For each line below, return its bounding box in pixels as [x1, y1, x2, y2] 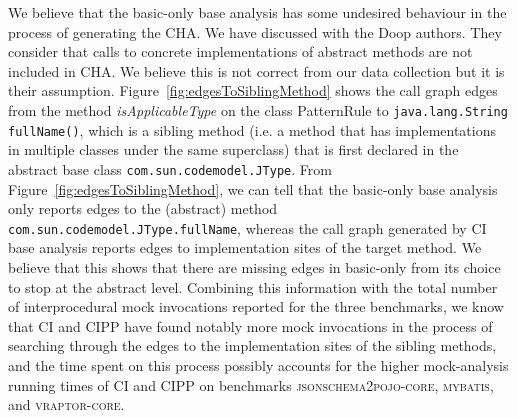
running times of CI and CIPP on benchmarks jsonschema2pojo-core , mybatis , [8, 374, 494, 395]
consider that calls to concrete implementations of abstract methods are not [8, 41, 473, 62]
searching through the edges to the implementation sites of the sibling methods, [8, 335, 497, 356]
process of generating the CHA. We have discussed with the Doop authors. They [8, 21, 502, 42]
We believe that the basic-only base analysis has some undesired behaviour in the [8, 2, 507, 22]
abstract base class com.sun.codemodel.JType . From [8, 158, 332, 179]
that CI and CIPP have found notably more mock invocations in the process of [8, 315, 493, 336]
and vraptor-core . [8, 394, 125, 415]
